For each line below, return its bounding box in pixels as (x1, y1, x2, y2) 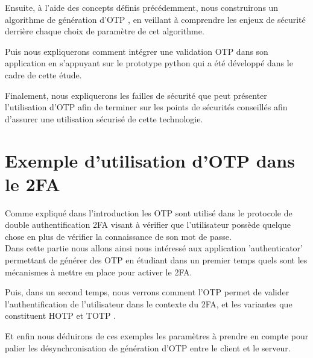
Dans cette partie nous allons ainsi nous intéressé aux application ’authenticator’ (5, 242, 303, 254)
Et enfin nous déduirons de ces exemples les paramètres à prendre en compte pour (5, 330, 309, 342)
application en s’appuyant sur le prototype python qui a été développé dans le (5, 57, 293, 69)
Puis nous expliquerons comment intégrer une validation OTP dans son (5, 45, 268, 57)
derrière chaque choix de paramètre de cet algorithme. (5, 25, 204, 37)
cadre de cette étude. (5, 68, 82, 81)
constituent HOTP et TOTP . (5, 309, 116, 322)
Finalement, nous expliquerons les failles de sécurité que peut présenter (5, 89, 267, 101)
